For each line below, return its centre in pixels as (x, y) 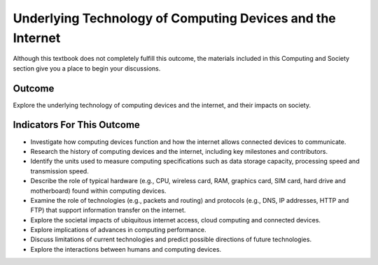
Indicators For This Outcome (76, 125)
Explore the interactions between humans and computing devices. (126, 249)
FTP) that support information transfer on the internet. (108, 210)
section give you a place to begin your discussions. (87, 68)
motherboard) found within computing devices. (98, 191)
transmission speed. (59, 171)
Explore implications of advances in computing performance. (118, 230)
